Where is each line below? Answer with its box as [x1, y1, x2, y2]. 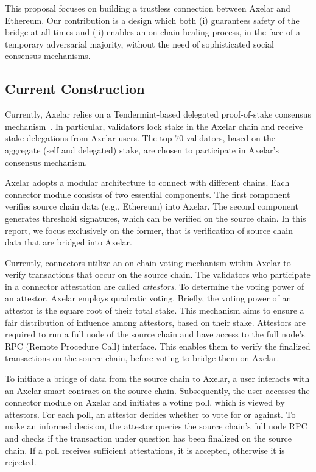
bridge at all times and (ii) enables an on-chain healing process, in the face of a [5, 26, 300, 38]
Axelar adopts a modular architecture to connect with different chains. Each [5, 176, 290, 189]
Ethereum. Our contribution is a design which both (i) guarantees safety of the [5, 13, 300, 26]
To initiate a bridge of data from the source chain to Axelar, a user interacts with [5, 372, 310, 385]
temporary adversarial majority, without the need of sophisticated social [5, 37, 274, 50]
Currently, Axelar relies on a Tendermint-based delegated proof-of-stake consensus [5, 108, 312, 121]
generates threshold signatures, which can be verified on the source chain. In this [5, 211, 306, 224]
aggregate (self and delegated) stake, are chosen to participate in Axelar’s [5, 143, 279, 156]
